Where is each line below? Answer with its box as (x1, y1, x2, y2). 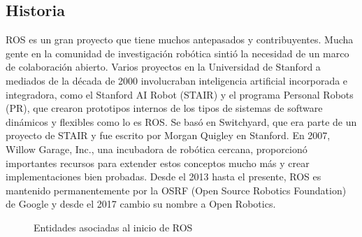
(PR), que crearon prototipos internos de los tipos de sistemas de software (6, 101, 323, 115)
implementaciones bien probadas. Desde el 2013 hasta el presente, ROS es (6, 169, 321, 184)
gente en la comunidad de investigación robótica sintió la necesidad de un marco (6, 45, 349, 60)
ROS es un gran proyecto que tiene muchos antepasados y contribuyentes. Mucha (6, 32, 354, 47)
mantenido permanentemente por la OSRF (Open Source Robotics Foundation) (6, 182, 347, 197)
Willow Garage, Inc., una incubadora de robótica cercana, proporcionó (6, 141, 307, 156)
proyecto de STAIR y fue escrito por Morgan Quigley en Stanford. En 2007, (6, 128, 331, 143)
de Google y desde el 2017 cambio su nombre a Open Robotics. (6, 196, 276, 211)
